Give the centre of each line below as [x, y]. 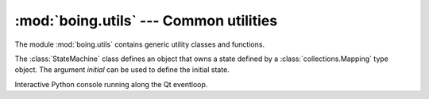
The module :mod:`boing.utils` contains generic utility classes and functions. [140, 44]
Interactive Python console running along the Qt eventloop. [111, 84]
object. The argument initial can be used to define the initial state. [122, 70]
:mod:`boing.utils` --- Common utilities [146, 21]
